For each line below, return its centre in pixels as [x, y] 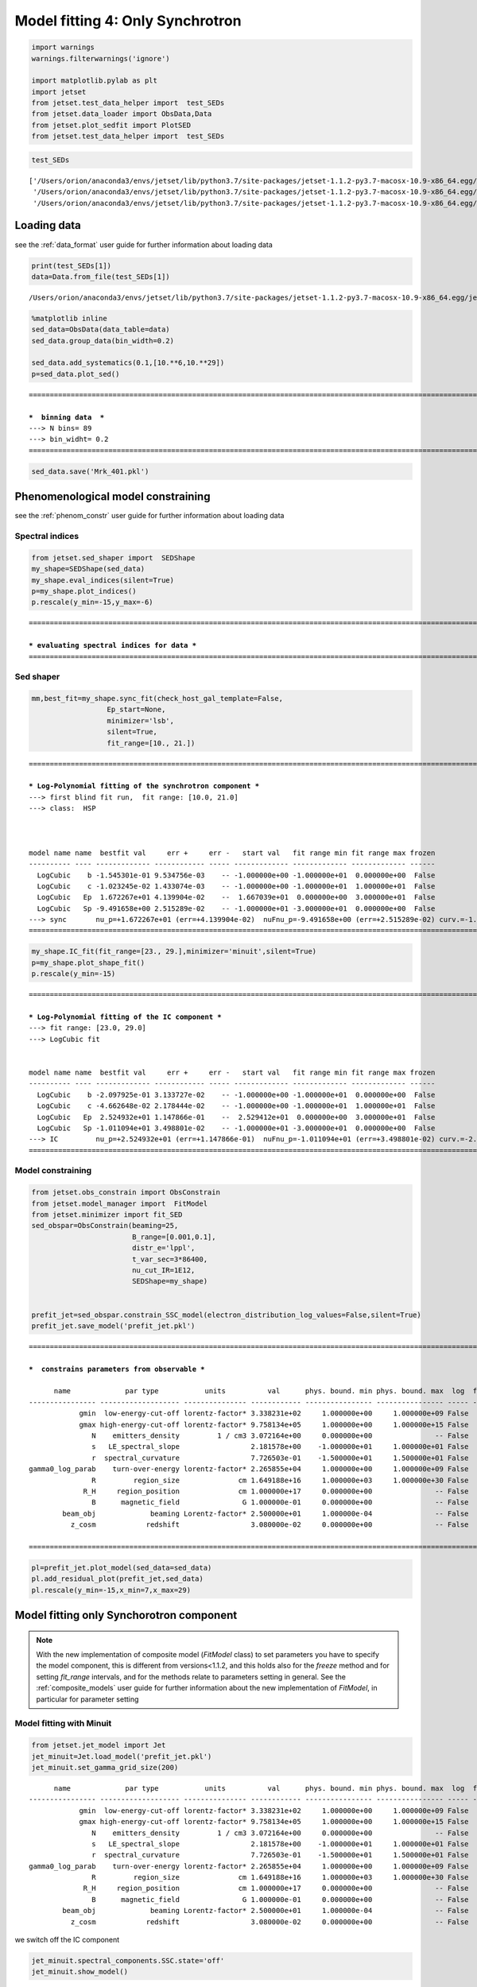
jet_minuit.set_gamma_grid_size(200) [105, 1767]
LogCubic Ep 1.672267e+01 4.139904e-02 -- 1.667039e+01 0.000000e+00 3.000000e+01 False [236, 897]
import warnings [63, 47]
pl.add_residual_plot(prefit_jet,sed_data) [118, 1579]
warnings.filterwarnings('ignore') [101, 58]
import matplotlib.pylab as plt [95, 81]
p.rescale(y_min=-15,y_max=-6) [93, 602]
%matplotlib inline [69, 318]
